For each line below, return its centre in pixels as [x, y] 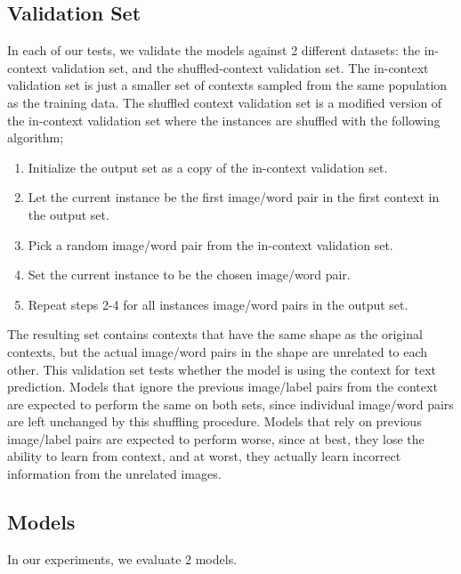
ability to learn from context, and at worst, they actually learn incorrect [204, 456]
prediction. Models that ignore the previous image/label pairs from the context [222, 387]
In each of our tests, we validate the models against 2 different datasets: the [214, 50]
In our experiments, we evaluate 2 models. [122, 558]
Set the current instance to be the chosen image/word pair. [189, 275]
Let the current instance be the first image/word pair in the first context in [234, 197]
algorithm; [36, 137]
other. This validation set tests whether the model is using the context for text [222, 369]
